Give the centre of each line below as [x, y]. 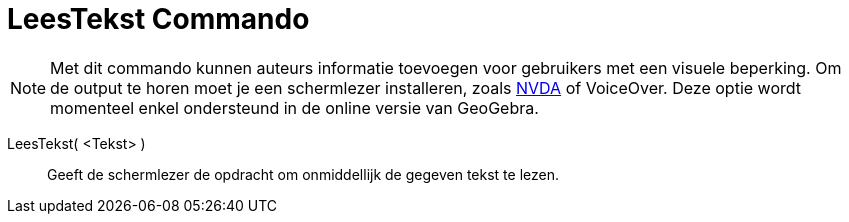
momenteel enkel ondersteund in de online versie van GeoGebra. [294, 107]
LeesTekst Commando [158, 19]
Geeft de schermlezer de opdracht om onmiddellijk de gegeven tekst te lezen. [303, 174]
